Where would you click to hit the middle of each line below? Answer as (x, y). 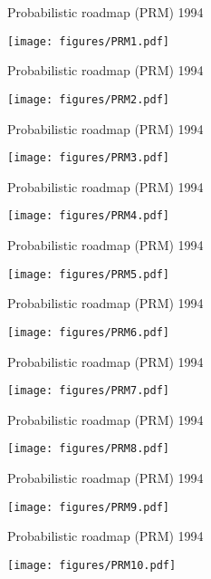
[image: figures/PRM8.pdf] (88, 449)
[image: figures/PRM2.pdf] (88, 99)
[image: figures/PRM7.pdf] (88, 391)
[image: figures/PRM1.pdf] (88, 41)
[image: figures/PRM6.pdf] (88, 332)
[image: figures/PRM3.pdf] (88, 158)
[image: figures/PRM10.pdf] (92, 565)
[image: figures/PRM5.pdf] (88, 274)
